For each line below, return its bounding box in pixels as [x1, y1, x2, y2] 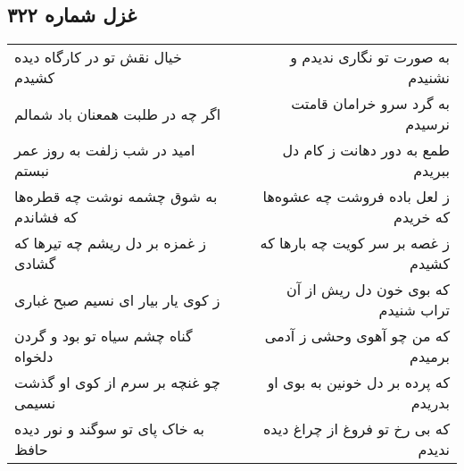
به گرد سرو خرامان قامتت [291, 93, 450, 114]
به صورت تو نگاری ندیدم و [290, 46, 450, 68]
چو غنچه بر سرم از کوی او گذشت [14, 372, 220, 393]
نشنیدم [408, 67, 450, 88]
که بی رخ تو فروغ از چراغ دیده [262, 418, 450, 440]
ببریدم [413, 160, 450, 181]
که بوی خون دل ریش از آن [286, 279, 450, 300]
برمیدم [410, 346, 450, 367]
